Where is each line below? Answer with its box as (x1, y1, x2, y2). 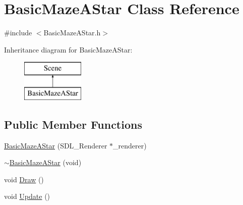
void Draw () (4, 174, 44, 184)
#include (4, 27, 32, 38)
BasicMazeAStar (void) (9, 157, 82, 168)
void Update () (4, 191, 50, 201)
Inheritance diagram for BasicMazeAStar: (4, 44, 133, 55)
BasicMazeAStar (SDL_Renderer (4, 140, 107, 150)
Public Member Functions (4, 116, 142, 132)
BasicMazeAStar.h (43, 27, 101, 38)
